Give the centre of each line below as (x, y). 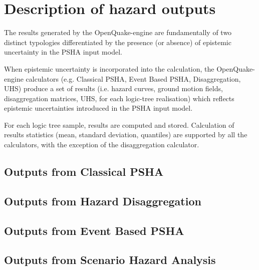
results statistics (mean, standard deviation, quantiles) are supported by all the (126, 134)
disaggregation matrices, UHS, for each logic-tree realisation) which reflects (119, 98)
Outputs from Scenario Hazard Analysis (110, 260)
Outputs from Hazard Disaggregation (103, 201)
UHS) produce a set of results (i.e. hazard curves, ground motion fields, (113, 88)
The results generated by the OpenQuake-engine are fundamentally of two (118, 32)
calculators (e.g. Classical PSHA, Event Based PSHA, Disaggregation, (133, 78)
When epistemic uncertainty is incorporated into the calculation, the (109, 68)
